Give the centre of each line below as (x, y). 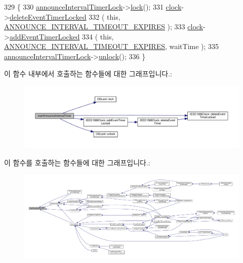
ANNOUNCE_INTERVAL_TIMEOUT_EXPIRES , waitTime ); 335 (112, 46)
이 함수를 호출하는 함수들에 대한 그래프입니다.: (77, 162)
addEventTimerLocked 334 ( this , (62, 36)
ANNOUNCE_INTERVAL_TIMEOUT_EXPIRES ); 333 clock (104, 27)
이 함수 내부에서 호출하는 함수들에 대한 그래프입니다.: (88, 73)
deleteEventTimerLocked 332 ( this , (65, 16)
